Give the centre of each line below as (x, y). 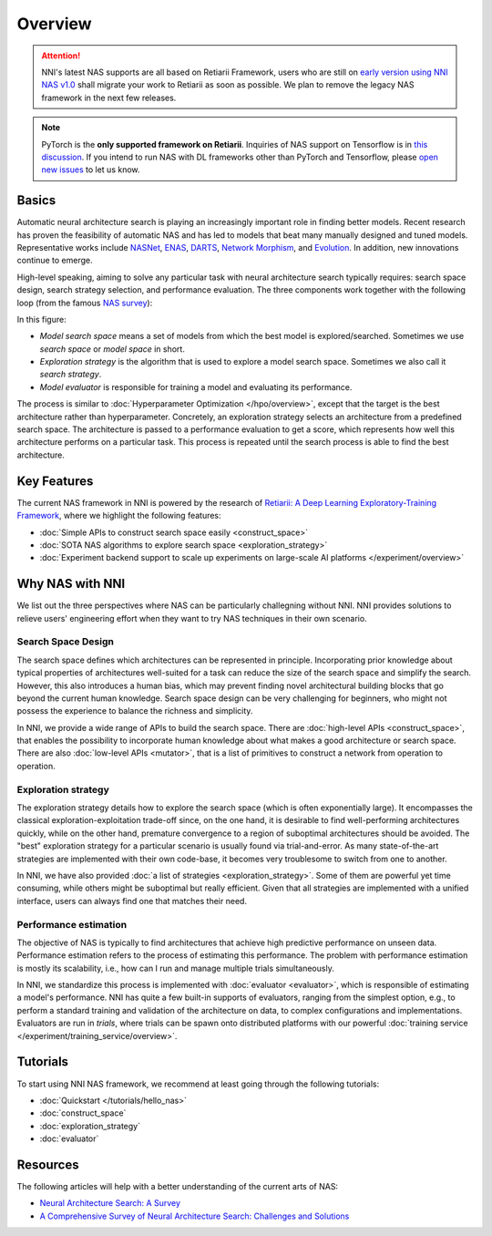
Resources (48, 1164)
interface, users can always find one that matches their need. (132, 901)
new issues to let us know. (91, 170)
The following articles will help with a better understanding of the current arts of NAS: (178, 1186)
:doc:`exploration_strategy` (90, 1126)
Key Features (55, 481)
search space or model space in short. (113, 349)
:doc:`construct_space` (83, 1113)
